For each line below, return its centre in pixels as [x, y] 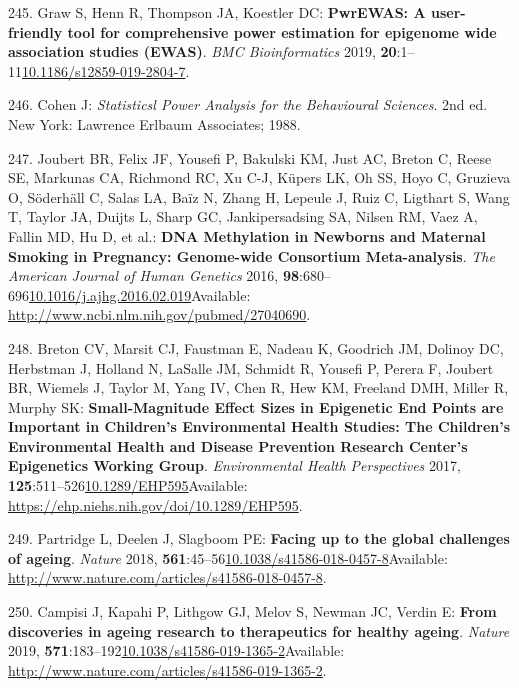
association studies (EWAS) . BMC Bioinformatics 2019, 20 [202, 51]
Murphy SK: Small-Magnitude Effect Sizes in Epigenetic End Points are [256, 406]
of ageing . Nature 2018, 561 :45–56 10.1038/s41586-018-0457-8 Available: [228, 557]
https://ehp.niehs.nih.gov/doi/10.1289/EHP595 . [155, 504]
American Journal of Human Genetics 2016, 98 [153, 275]
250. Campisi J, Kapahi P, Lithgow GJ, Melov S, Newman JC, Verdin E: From [252, 611]
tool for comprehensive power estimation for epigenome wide [282, 31]
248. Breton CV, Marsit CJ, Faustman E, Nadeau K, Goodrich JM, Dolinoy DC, [256, 347]
